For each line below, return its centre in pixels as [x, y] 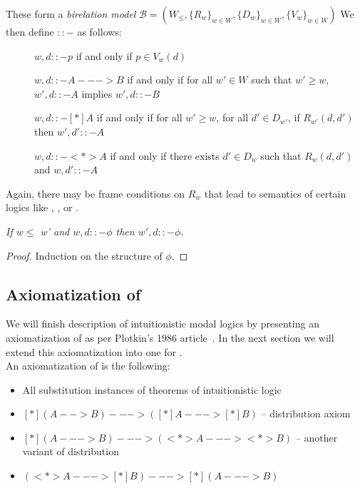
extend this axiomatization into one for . [94, 351]
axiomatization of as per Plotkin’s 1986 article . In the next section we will [170, 337]
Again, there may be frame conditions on [95, 193]
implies [97, 93]
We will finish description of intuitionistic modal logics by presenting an [163, 324]
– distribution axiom [306, 413]
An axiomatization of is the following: [88, 366]
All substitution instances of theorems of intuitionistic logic [152, 389]
